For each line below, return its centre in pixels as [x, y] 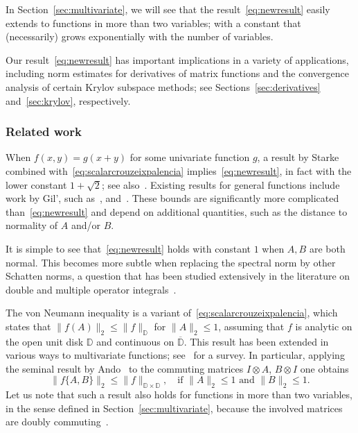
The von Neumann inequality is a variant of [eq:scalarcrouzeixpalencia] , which [172, 313]
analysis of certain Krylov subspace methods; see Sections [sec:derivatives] [163, 86]
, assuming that [251, 326]
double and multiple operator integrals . [91, 289]
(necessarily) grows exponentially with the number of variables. [140, 36]
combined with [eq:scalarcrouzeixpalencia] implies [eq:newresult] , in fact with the [179, 170]
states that [28, 326]
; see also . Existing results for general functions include [221, 184]
